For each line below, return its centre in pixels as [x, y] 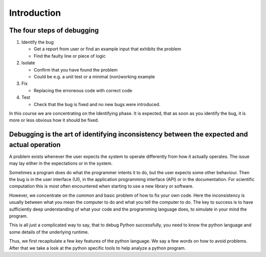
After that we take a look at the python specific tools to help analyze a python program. [98, 248]
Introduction [35, 13]
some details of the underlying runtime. [49, 232]
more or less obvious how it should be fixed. [54, 120]
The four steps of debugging [54, 30]
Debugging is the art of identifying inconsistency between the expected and [129, 134]
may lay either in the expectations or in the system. [61, 163]
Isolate [28, 63]
